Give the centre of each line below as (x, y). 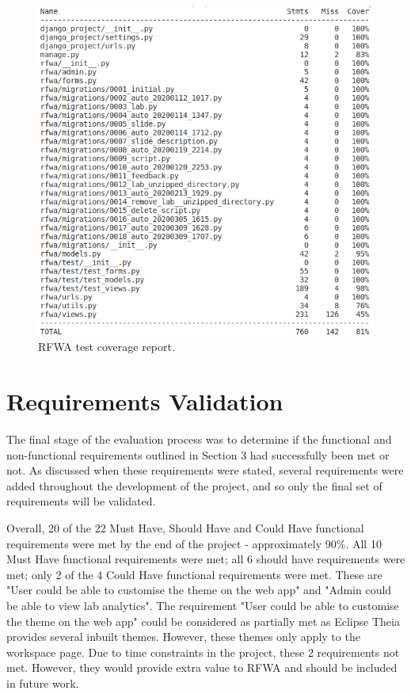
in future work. (43, 683)
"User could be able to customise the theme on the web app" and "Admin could (199, 590)
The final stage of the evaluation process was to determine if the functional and (199, 439)
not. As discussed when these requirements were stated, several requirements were (205, 470)
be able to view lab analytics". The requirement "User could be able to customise (203, 606)
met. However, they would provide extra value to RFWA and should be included (202, 667)
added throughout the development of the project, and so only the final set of (194, 485)
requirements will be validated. (81, 501)
